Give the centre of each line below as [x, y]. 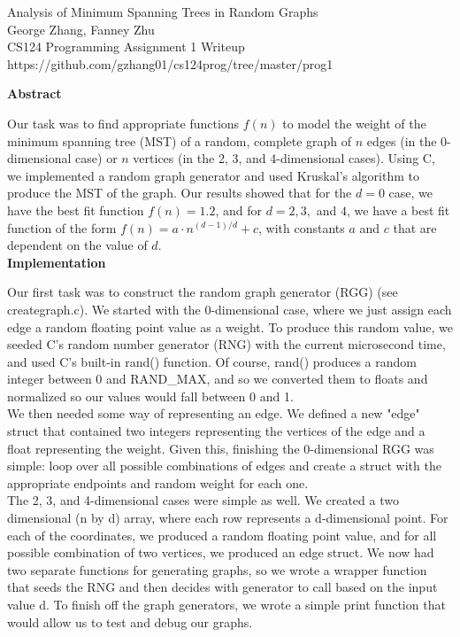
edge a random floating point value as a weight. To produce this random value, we [230, 326]
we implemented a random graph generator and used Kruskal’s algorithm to [213, 175]
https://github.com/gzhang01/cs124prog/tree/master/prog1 [170, 63]
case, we [411, 193]
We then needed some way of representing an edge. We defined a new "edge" [214, 413]
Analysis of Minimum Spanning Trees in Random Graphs [163, 12]
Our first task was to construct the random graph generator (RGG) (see [203, 292]
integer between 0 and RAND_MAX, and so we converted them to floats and [218, 379]
